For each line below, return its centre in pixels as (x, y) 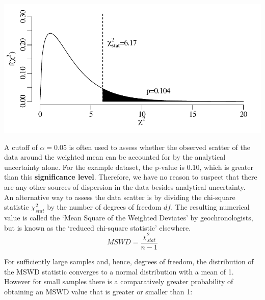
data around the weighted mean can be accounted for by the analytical (115, 157)
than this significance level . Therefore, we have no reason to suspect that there (131, 177)
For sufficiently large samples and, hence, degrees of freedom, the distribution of (129, 261)
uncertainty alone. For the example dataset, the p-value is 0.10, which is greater (129, 167)
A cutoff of (21, 147)
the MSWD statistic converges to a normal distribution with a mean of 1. (119, 271)
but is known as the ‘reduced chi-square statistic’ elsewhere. (98, 227)
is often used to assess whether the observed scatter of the (160, 147)
